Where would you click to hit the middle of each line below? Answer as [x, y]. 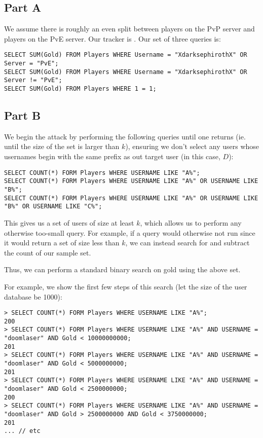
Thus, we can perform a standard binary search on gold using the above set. [122, 269]
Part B [23, 115]
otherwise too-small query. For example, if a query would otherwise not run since [130, 232]
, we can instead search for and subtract [187, 243]
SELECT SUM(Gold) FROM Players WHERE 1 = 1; [80, 89]
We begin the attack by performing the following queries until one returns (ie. [125, 136]
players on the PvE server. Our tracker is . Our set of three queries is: [112, 38]
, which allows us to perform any [191, 222]
